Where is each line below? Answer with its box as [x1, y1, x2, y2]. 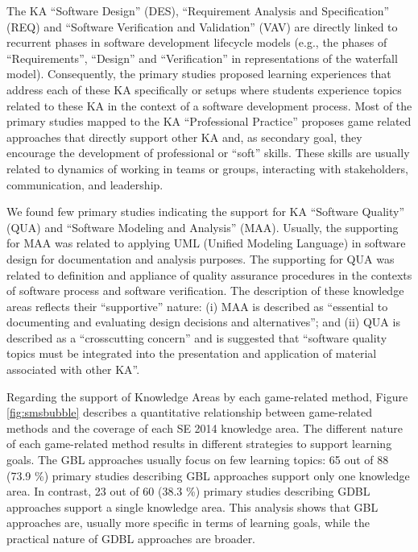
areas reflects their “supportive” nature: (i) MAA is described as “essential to [6, 297, 388, 314]
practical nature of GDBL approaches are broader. [6, 530, 256, 546]
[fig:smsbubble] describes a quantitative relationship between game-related [6, 404, 372, 421]
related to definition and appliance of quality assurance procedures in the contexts [6, 266, 412, 283]
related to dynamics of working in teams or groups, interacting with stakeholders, [6, 160, 408, 176]
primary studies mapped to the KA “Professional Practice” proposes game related [6, 113, 412, 130]
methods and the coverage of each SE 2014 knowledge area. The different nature [6, 419, 403, 436]
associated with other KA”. [6, 361, 140, 378]
